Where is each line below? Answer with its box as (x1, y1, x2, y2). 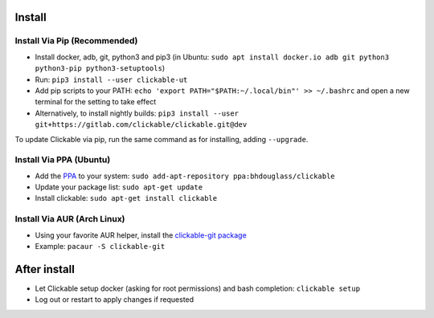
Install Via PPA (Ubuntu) (14, 154, 111, 165)
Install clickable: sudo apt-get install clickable (35, 194, 217, 203)
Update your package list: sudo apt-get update (35, 182, 203, 192)
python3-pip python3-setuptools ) (35, 63, 165, 73)
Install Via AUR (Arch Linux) (14, 214, 125, 225)
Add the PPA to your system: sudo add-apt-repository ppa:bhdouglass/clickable (35, 171, 335, 181)
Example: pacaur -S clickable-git (35, 241, 166, 251)
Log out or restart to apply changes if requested (35, 295, 194, 304)
